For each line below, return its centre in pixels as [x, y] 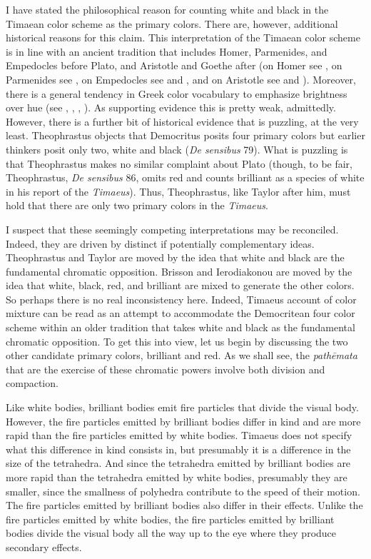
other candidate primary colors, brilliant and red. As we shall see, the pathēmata [182, 355]
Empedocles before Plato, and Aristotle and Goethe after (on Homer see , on [174, 65]
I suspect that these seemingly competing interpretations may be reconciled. [172, 229]
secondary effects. [44, 547]
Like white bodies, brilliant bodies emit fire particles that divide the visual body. [182, 407]
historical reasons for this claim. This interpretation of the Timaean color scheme [183, 37]
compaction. [32, 383]
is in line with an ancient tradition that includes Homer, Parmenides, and [167, 51]
